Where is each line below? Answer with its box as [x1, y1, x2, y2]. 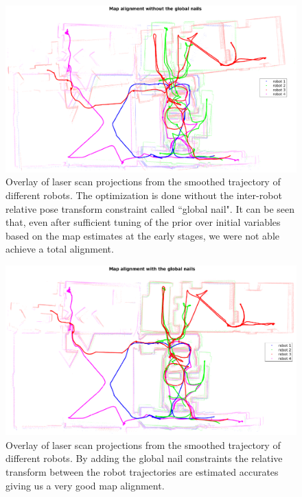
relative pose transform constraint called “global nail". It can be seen [5, 201, 295, 216]
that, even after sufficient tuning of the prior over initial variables [5, 215, 281, 229]
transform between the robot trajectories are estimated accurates [5, 465, 279, 478]
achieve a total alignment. [5, 242, 114, 256]
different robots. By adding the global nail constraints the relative [5, 451, 283, 465]
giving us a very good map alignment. [5, 478, 165, 492]
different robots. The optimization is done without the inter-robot [5, 188, 282, 203]
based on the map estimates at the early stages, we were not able [5, 228, 279, 242]
